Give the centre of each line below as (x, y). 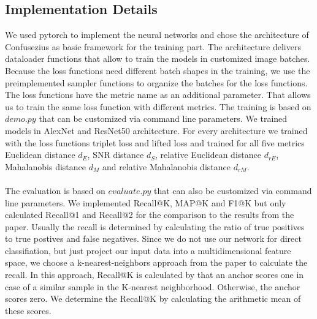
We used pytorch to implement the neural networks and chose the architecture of (157, 35)
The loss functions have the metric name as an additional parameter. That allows (158, 95)
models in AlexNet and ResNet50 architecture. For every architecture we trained (156, 130)
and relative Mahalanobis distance (166, 166)
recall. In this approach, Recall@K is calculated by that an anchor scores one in (155, 275)
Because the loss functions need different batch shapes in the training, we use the (158, 70)
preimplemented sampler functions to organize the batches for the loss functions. (156, 82)
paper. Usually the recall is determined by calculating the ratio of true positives (155, 226)
